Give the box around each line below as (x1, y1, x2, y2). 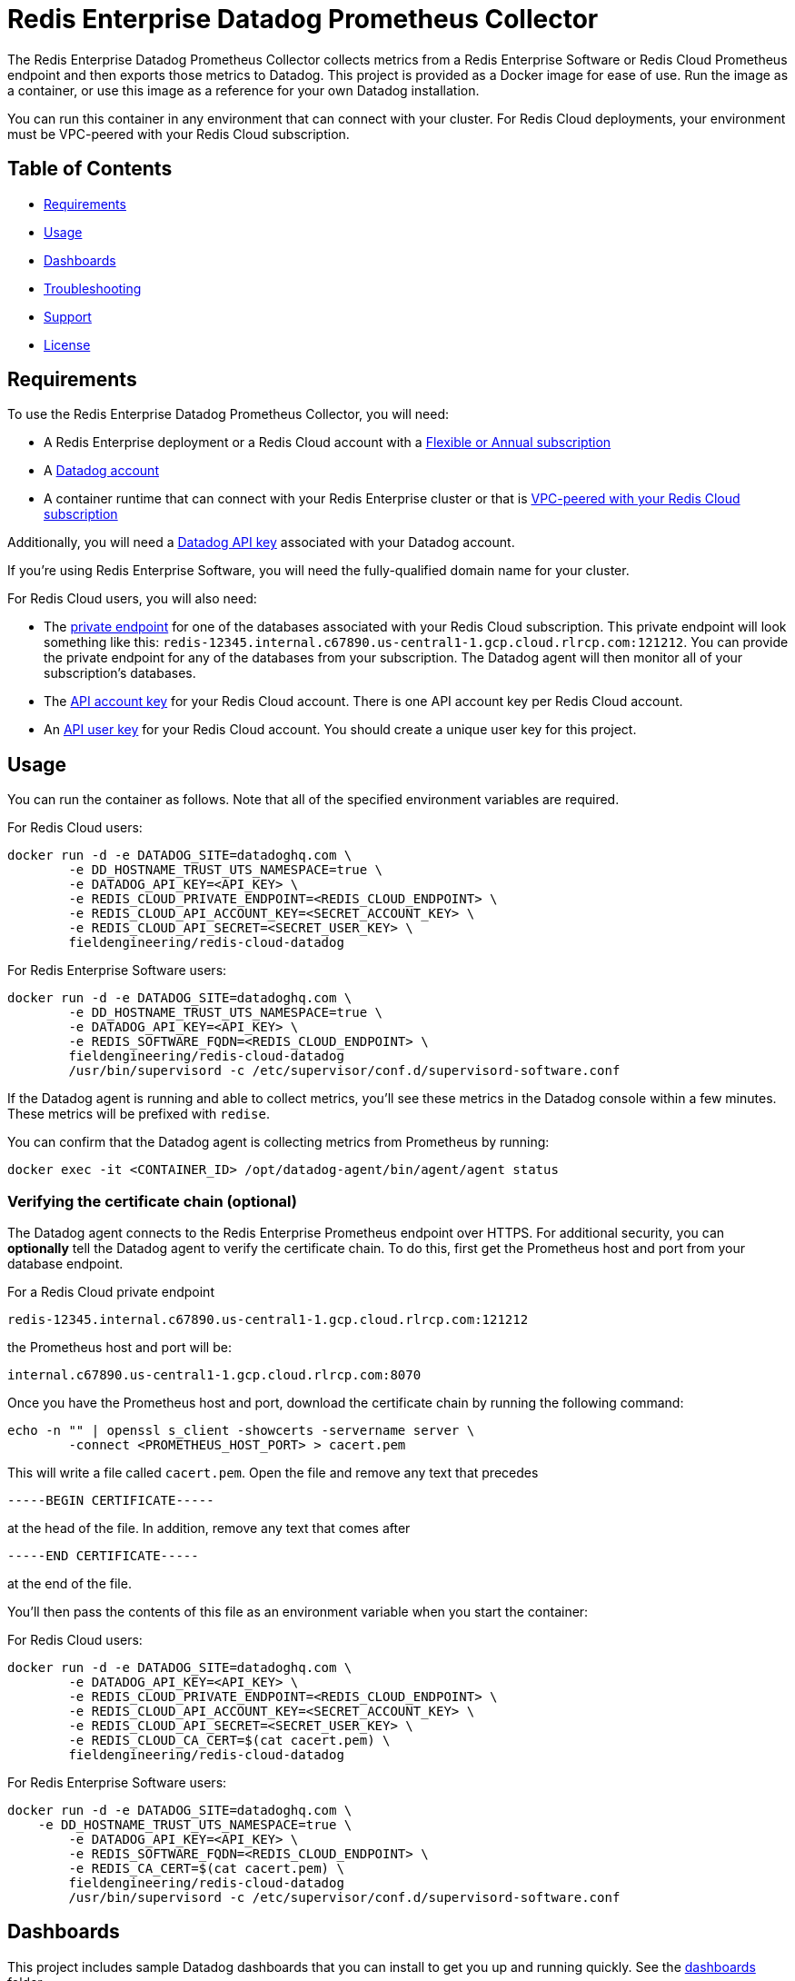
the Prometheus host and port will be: (7, 1339, 232, 1356)
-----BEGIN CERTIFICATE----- (7, 1493, 214, 1508)
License (44, 336, 91, 353)
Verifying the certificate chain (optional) (7, 1191, 297, 1210)
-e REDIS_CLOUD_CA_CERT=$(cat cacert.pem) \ (68, 1733, 391, 1748)
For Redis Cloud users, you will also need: (7, 591, 257, 607)
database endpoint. (7, 1256, 124, 1272)
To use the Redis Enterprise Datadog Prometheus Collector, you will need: (7, 406, 450, 423)
